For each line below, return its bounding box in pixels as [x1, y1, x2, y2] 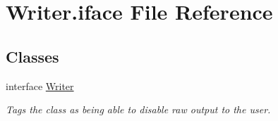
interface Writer [6, 78, 74, 93]
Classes [6, 45, 59, 67]
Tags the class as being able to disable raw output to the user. [6, 102, 271, 117]
